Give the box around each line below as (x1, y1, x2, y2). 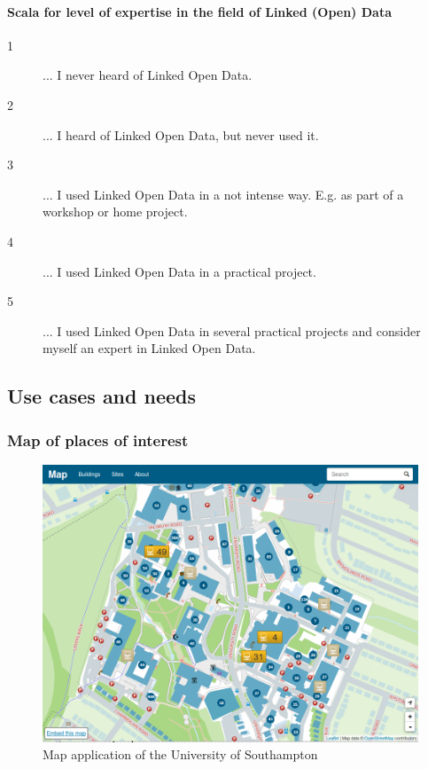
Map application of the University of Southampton (43, 745, 318, 764)
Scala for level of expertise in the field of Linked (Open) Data (7, 2, 392, 20)
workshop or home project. (43, 202, 188, 221)
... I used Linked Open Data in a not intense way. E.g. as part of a (43, 184, 404, 203)
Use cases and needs (7, 382, 197, 410)
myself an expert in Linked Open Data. (43, 339, 256, 357)
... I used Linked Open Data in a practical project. (43, 262, 316, 280)
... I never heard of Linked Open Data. (43, 66, 253, 84)
